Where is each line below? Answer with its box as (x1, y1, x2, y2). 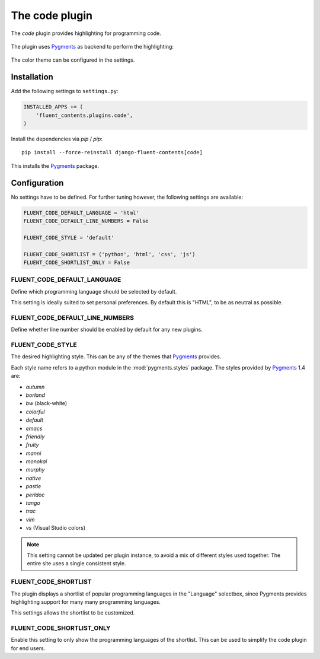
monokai (25, 458, 47, 465)
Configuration (11, 178, 64, 188)
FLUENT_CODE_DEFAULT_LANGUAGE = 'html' (23, 209, 139, 216)
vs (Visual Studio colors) (25, 524, 86, 531)
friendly (25, 433, 45, 440)
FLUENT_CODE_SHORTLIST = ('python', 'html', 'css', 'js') (23, 251, 196, 257)
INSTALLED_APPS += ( (23, 104, 83, 110)
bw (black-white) (25, 400, 68, 407)
